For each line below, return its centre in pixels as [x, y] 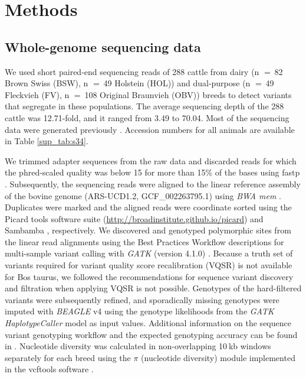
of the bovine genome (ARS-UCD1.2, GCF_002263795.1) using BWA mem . [143, 195]
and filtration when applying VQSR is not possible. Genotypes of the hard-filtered [153, 288]
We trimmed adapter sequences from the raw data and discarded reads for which [151, 160]
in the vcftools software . [49, 369]
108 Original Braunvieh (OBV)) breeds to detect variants [188, 94]
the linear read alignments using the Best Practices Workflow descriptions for [144, 241]
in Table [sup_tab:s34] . [47, 141]
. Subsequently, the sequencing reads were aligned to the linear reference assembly [153, 183]
